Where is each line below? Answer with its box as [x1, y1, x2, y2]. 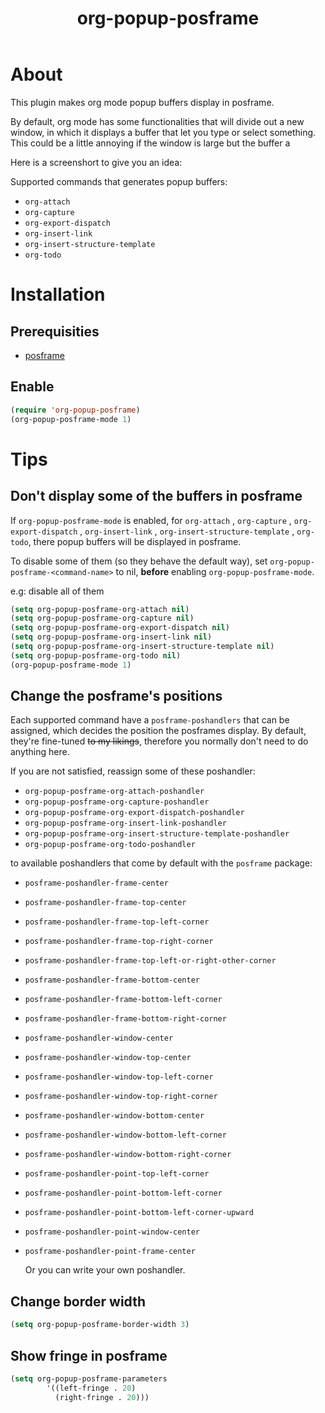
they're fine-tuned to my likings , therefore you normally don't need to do [10, 735, 309, 747]
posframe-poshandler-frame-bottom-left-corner [24, 995, 223, 1005]
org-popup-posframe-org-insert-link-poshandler [24, 818, 227, 829]
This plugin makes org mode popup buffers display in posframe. [10, 96, 275, 108]
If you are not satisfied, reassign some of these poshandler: [10, 765, 256, 777]
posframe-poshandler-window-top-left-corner [24, 1072, 214, 1082]
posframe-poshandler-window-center [24, 1033, 174, 1044]
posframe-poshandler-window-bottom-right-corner [24, 1150, 232, 1160]
